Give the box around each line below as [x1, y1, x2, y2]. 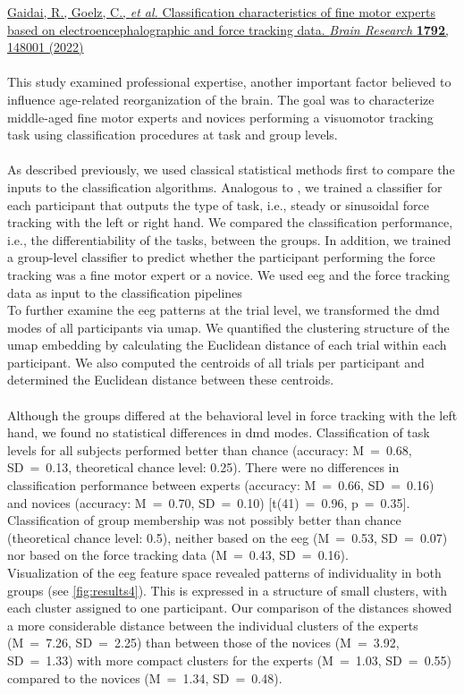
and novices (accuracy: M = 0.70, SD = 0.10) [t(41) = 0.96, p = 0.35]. [7, 493, 410, 512]
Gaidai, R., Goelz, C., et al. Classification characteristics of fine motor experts [7, 3, 435, 21]
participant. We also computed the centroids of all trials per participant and [7, 352, 425, 371]
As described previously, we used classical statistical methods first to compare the [7, 160, 455, 179]
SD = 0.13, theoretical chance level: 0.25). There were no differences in [7, 458, 400, 477]
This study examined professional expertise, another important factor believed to [7, 72, 451, 91]
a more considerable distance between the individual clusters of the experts [7, 615, 418, 634]
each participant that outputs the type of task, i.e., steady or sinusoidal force [7, 195, 429, 214]
